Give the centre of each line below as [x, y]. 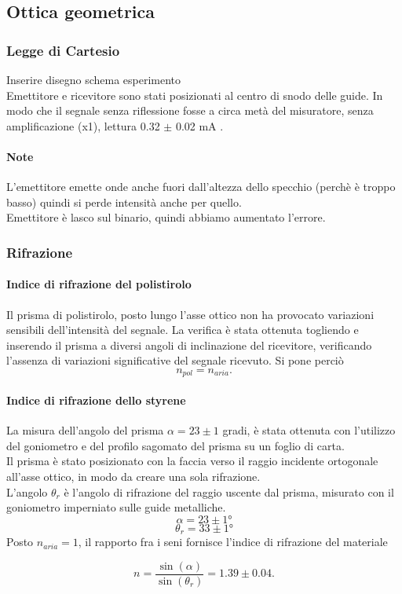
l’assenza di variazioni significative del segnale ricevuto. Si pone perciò [175, 360]
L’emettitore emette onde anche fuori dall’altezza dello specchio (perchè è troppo [201, 187]
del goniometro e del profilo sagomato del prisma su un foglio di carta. [175, 445]
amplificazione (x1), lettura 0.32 [83, 125]
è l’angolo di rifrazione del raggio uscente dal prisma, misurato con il [229, 491]
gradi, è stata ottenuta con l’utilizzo [309, 430]
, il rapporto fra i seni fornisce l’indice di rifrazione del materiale [233, 542]
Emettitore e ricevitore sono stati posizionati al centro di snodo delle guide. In [195, 95]
